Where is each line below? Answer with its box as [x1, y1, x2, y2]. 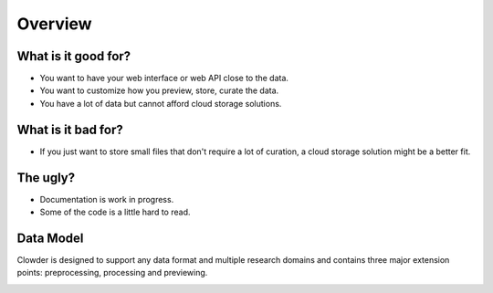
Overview [16, 14, 92, 34]
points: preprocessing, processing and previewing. [16, 267, 208, 278]
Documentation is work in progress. [39, 194, 174, 204]
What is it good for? [16, 48, 131, 64]
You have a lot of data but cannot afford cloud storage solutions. [39, 98, 282, 109]
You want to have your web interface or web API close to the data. [39, 73, 289, 84]
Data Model [16, 230, 84, 246]
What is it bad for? [16, 121, 123, 137]
